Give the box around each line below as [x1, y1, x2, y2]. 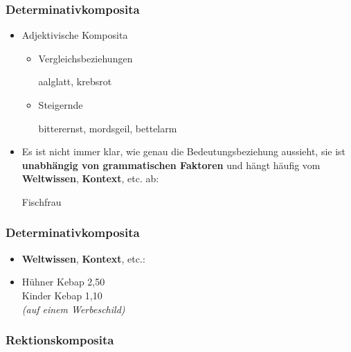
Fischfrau [21, 194, 62, 209]
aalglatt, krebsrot [38, 74, 112, 89]
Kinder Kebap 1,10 [21, 288, 102, 302]
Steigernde [38, 98, 83, 112]
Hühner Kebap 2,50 [21, 274, 105, 289]
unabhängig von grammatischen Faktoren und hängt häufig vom [21, 157, 321, 172]
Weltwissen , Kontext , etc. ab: [21, 171, 159, 186]
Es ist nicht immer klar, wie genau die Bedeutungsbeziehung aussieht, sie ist [21, 144, 346, 159]
